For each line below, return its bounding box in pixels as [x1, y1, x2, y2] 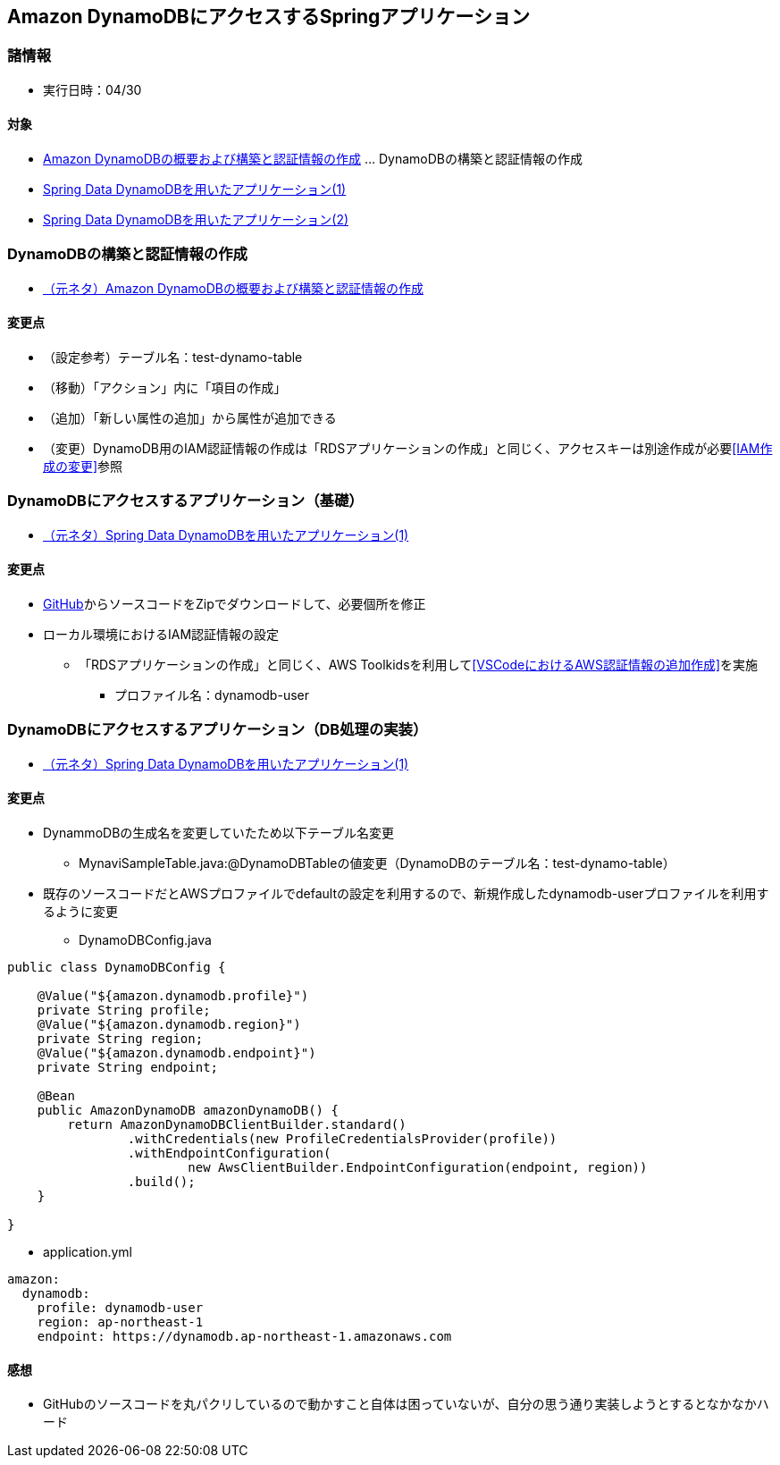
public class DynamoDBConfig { [7, 959, 226, 974]
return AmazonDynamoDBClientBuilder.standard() [67, 1116, 407, 1132]
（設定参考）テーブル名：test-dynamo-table [43, 349, 303, 365]
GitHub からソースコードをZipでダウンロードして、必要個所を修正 [43, 595, 426, 611]
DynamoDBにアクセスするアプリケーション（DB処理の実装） [7, 720, 428, 739]
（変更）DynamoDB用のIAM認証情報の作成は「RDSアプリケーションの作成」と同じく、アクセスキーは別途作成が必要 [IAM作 [43, 440, 773, 456]
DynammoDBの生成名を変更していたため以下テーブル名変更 [43, 824, 395, 840]
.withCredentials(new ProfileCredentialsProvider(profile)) [127, 1131, 558, 1146]
